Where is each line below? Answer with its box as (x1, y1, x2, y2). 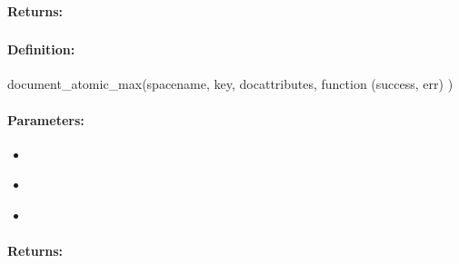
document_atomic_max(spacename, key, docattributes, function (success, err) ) (7, 74, 454, 93)
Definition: (7, 40, 75, 59)
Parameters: (7, 110, 85, 129)
